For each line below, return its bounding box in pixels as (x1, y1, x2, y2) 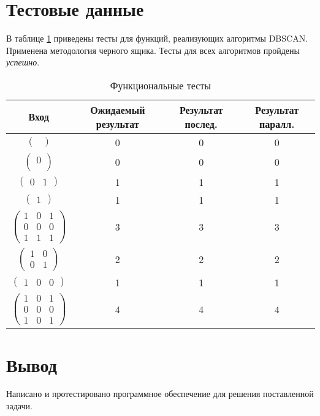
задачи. (6, 399, 32, 412)
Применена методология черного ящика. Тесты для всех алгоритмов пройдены (6, 43, 300, 56)
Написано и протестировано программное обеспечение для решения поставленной (6, 387, 314, 400)
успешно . (6, 56, 40, 69)
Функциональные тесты (110, 78, 211, 92)
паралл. (259, 116, 295, 131)
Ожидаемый (90, 102, 145, 117)
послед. (185, 116, 218, 131)
